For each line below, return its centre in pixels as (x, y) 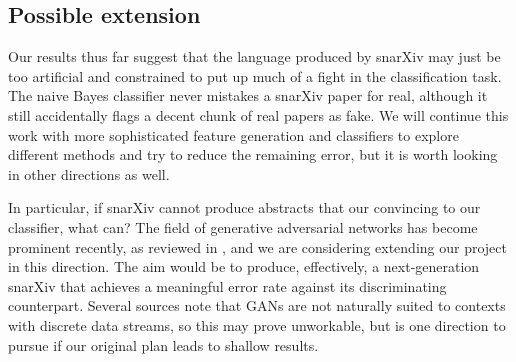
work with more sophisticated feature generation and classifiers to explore (233, 134)
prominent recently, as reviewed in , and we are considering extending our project (257, 246)
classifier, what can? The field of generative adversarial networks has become (243, 226)
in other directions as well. (89, 173)
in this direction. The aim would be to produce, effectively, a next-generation (244, 266)
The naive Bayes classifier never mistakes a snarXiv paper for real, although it (248, 95)
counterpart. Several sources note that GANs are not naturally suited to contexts (257, 305)
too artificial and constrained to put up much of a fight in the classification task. (255, 75)
